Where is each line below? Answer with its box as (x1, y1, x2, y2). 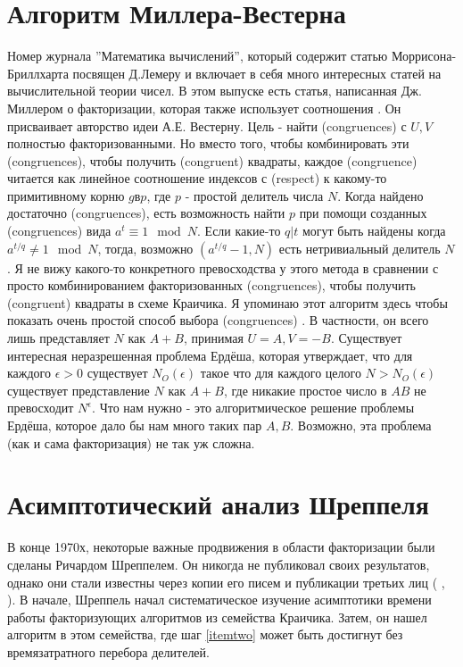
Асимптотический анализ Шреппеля (7, 486, 429, 522)
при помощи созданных (299, 204, 427, 222)
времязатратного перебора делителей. (7, 642, 210, 661)
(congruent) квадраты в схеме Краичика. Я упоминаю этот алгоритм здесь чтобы (7, 293, 448, 312)
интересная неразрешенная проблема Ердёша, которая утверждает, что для (7, 346, 413, 364)
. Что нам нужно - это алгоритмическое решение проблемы (92, 398, 415, 417)
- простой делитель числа (185, 186, 324, 204)
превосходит (7, 398, 74, 417)
